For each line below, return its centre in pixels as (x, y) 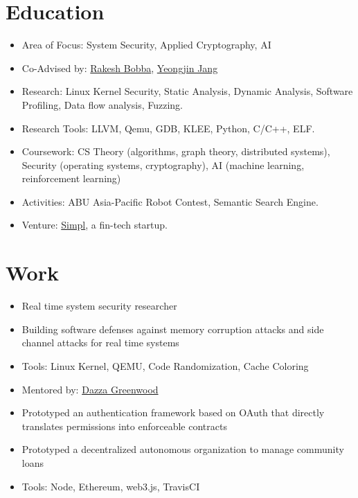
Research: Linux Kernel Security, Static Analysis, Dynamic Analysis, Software (187, 91)
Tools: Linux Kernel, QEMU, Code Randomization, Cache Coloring (165, 365)
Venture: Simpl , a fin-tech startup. (95, 225)
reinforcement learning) (71, 178)
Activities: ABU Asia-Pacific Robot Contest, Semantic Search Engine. (170, 201)
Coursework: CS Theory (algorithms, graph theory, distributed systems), (176, 151)
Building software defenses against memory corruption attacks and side (173, 329)
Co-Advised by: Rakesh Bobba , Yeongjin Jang (120, 68)
